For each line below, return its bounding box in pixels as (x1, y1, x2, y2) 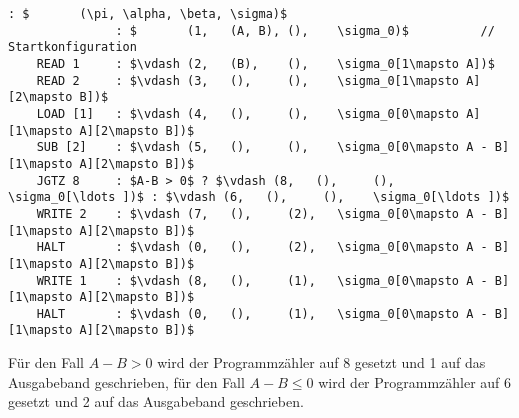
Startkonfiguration (8, 40, 137, 55)
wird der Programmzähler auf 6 (318, 371, 512, 392)
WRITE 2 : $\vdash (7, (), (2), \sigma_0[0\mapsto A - (36, 206, 488, 221)
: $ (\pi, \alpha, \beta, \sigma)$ (8, 7, 288, 21)
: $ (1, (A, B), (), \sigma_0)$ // (115, 23, 495, 38)
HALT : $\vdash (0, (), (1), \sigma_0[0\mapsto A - (36, 306, 488, 321)
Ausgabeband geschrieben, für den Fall (8, 371, 245, 392)
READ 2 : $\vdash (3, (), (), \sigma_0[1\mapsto (36, 73, 460, 88)
